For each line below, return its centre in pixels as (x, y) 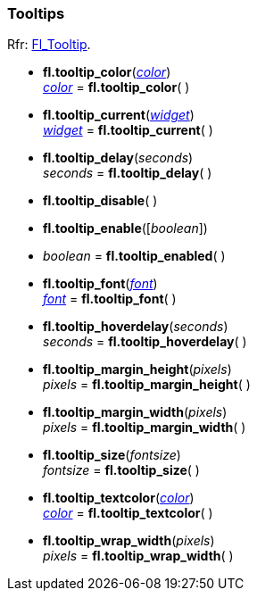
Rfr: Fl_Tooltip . (49, 45)
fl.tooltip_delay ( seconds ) (118, 158)
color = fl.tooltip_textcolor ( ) (128, 513)
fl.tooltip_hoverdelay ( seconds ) (136, 327)
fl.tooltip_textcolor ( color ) (119, 498)
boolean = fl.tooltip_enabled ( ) (134, 256)
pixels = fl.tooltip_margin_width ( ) (145, 428)
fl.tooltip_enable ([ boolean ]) (125, 228)
